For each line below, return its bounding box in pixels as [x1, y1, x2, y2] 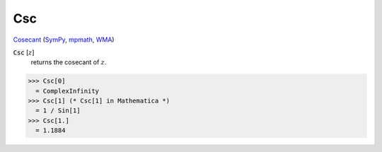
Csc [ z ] [13, 48, 35, 57]
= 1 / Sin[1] [35, 107, 81, 115]
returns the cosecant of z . [30, 58, 107, 66]
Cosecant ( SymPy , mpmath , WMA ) [13, 35, 115, 44]
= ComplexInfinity [35, 87, 99, 95]
